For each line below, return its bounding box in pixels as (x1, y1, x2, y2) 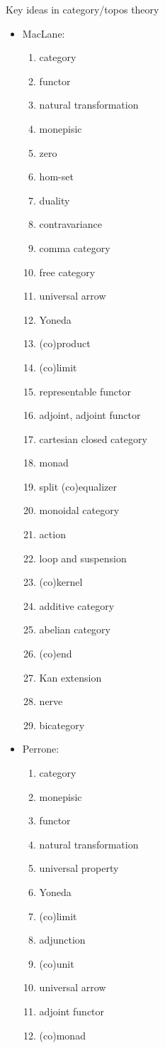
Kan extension (39, 670, 102, 684)
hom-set (39, 169, 74, 184)
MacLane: (22, 26, 65, 40)
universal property (39, 861, 119, 875)
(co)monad (39, 1027, 86, 1042)
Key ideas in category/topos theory (6, 2, 159, 16)
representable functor (39, 383, 131, 398)
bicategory (39, 717, 85, 732)
